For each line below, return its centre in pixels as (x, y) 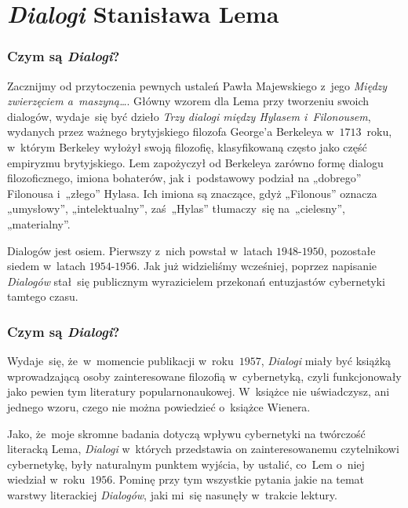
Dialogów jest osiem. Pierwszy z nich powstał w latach (140, 250)
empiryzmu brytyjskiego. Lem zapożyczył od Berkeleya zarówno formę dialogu (195, 162)
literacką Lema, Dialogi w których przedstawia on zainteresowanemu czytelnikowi (203, 449)
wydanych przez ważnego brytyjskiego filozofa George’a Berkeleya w (171, 132)
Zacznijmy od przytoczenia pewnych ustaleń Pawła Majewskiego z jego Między (197, 85)
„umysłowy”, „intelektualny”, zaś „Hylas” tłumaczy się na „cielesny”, (176, 208)
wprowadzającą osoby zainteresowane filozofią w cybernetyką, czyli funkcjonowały (204, 376)
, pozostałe (350, 250)
